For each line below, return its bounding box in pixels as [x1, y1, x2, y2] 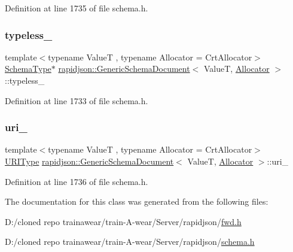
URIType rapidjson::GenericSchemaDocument [5, 155, 174, 167]
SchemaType [5, 62, 51, 75]
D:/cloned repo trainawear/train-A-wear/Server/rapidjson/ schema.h [5, 235, 255, 248]
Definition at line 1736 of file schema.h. [5, 175, 148, 187]
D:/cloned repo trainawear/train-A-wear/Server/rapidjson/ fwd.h [5, 215, 242, 227]
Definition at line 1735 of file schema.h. [5, 2, 148, 14]
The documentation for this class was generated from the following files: [5, 195, 268, 208]
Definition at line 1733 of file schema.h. [5, 94, 148, 107]
